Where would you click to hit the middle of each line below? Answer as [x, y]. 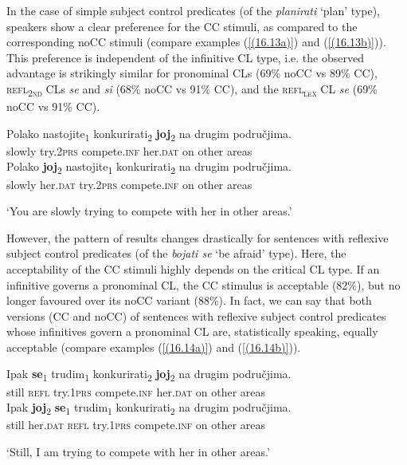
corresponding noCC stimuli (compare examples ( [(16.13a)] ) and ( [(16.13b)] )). [196, 42]
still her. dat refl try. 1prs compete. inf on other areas [136, 425]
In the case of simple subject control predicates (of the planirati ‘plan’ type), [194, 10]
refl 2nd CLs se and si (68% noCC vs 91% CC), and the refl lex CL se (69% [192, 89]
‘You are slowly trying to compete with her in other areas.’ [149, 211]
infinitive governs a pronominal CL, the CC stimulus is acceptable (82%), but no [203, 284]
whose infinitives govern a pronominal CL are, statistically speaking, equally [192, 331]
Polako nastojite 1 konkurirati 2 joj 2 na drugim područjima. [149, 134]
